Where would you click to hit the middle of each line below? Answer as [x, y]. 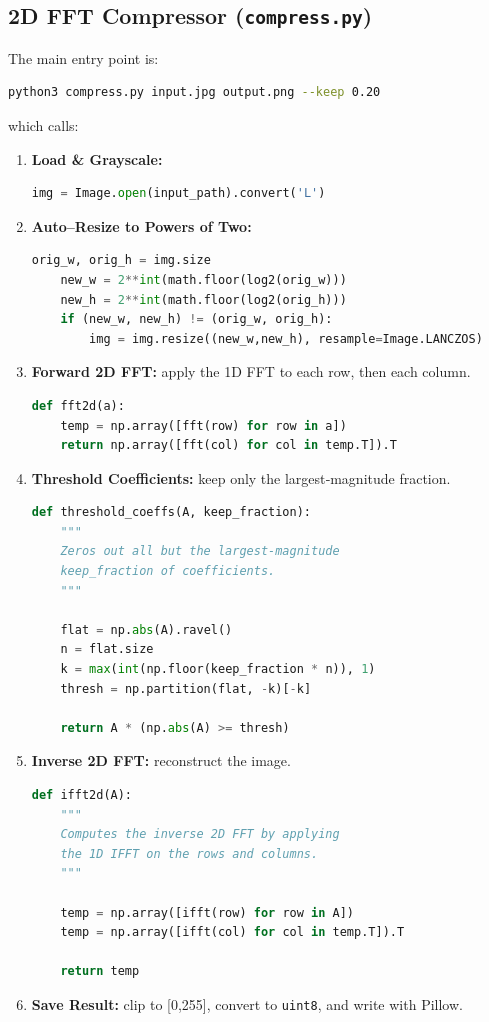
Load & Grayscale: [97, 158]
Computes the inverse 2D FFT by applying [200, 834]
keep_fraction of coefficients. [168, 571]
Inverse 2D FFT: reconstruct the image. [161, 760]
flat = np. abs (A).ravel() [146, 629]
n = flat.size [107, 649]
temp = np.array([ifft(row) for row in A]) [207, 912]
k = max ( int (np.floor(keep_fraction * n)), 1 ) [218, 669]
